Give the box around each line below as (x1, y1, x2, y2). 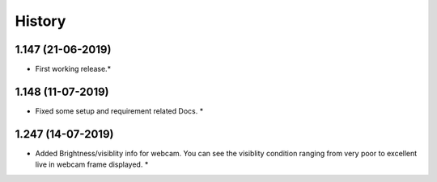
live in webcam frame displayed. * (35, 159, 149, 169)
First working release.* (35, 64, 112, 74)
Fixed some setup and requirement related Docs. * (35, 105, 204, 116)
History (15, 12, 66, 30)
